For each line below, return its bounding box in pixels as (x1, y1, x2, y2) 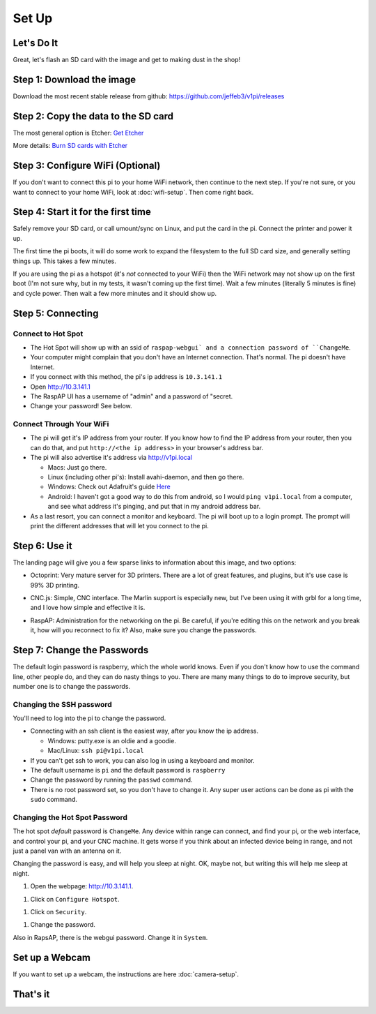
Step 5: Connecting (13, 307, 99, 319)
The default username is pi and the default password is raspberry (30, 766, 226, 774)
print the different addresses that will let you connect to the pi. (30, 521, 209, 530)
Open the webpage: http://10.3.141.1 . (30, 882, 134, 890)
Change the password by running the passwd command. (30, 775, 193, 784)
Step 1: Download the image (13, 73, 136, 85)
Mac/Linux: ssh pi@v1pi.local (47, 747, 144, 755)
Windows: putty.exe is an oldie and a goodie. (47, 736, 177, 745)
